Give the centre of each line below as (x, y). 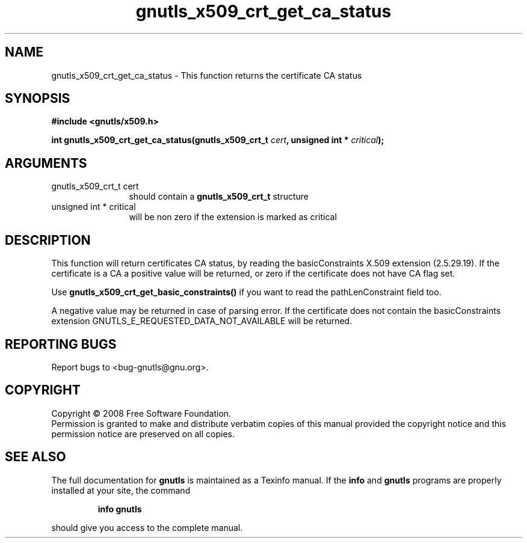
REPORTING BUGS (61, 344)
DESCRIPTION (48, 240)
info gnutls (120, 509)
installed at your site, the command (121, 490)
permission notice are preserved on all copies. (143, 434)
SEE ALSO (35, 457)
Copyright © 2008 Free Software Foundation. (141, 413)
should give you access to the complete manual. (147, 527)
